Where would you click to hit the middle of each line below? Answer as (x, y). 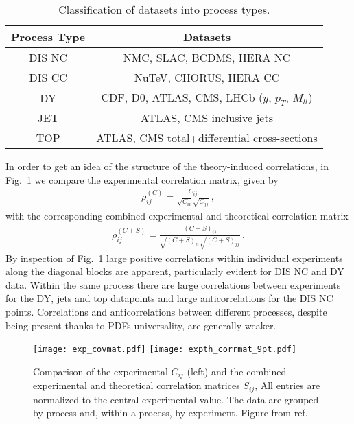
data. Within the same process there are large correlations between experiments (173, 284)
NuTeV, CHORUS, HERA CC (207, 77)
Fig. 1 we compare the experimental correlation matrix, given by (142, 179)
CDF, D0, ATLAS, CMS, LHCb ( (182, 97)
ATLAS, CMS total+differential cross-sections (207, 138)
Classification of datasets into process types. (164, 9)
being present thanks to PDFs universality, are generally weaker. (141, 325)
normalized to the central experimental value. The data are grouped (176, 399)
